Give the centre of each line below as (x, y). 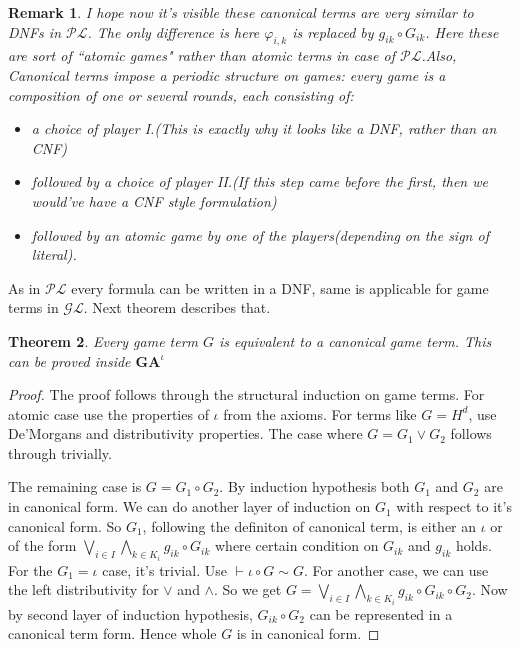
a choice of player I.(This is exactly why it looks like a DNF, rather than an (264, 128)
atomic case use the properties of (108, 413)
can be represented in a (381, 613)
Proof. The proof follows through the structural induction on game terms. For (246, 394)
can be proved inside (69, 360)
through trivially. (60, 452)
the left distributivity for (83, 589)
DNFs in (35, 31)
